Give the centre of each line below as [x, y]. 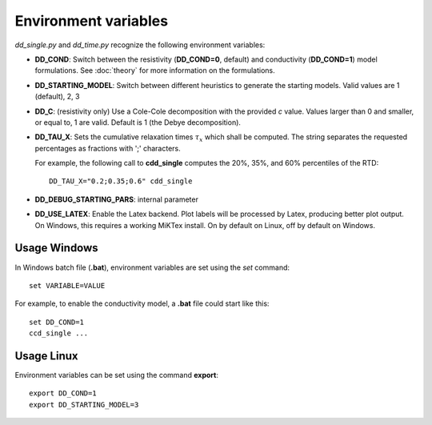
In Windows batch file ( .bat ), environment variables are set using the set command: [152, 267]
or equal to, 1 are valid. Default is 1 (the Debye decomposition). [138, 122]
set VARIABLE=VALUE [67, 285]
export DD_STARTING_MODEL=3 [84, 405]
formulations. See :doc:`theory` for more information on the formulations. [155, 70]
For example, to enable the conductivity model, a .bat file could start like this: [142, 303]
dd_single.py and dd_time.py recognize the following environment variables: [140, 45]
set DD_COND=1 [56, 322]
